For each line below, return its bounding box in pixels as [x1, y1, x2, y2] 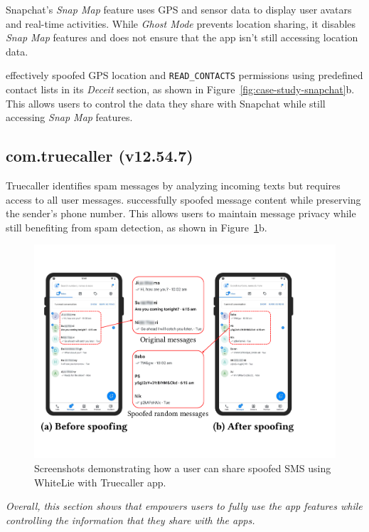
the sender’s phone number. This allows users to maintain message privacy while [6, 206, 356, 221]
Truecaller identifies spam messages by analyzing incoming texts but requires [6, 178, 341, 193]
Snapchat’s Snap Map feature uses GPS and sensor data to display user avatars [6, 2, 352, 16]
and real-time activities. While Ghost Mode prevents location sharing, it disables [6, 16, 356, 31]
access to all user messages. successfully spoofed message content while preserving [6, 192, 361, 207]
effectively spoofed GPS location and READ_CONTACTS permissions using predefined [6, 68, 363, 83]
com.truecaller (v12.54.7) [6, 145, 193, 167]
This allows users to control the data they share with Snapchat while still [6, 95, 326, 110]
